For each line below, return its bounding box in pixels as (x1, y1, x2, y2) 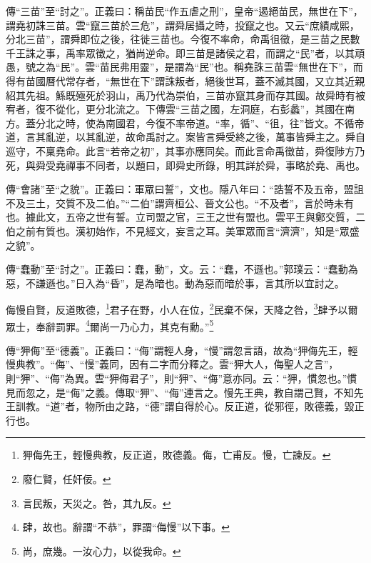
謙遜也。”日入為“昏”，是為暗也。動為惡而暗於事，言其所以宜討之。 (35, 275, 345, 290)
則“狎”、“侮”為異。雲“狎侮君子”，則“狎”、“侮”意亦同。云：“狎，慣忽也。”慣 (6, 370, 357, 385)
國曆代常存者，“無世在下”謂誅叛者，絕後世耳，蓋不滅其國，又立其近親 (35, 73, 365, 88)
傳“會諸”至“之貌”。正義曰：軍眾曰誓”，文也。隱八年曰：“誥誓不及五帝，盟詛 (6, 181, 364, 196)
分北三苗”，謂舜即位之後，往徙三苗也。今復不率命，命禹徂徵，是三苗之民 (6, 31, 350, 46)
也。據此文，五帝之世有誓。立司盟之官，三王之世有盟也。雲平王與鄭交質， (6, 209, 355, 224)
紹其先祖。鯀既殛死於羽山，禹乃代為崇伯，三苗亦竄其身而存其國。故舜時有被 (6, 87, 365, 102)
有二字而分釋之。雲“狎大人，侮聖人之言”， (139, 357, 339, 372)
